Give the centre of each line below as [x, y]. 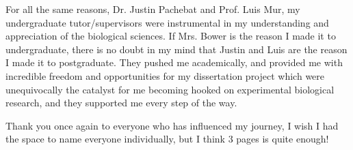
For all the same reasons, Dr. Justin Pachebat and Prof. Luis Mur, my [153, 9]
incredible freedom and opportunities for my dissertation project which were [165, 75]
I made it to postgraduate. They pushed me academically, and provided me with [174, 62]
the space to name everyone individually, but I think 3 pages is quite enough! [167, 139]
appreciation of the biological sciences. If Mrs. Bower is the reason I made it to [171, 36]
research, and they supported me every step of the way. [121, 103]
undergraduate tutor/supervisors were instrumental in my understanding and [167, 22]
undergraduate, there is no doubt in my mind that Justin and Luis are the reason [176, 49]
